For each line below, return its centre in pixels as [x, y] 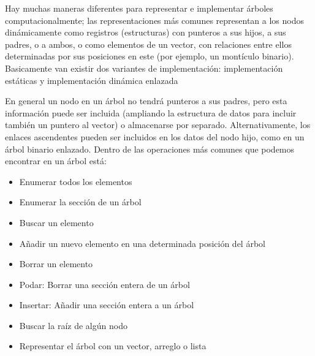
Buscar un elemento [56, 222]
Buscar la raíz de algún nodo [73, 325]
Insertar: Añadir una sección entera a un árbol [107, 305]
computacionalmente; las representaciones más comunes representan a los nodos [154, 20]
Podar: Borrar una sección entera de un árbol [104, 284]
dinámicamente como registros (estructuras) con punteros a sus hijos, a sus [146, 32]
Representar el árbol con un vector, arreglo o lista [113, 346]
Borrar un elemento [56, 264]
